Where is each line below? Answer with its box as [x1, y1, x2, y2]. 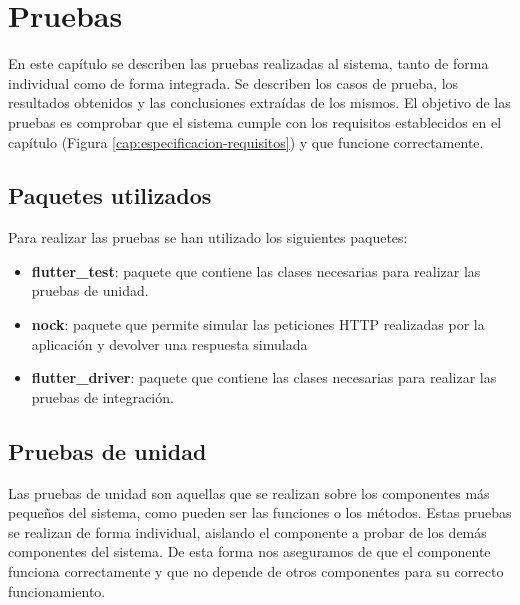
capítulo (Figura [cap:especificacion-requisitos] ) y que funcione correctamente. [8, 131, 484, 152]
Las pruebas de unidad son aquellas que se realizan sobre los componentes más [8, 482, 490, 503]
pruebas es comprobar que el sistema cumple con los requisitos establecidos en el [8, 111, 502, 132]
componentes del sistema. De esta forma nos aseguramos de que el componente [8, 541, 491, 562]
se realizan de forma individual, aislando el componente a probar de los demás [8, 521, 487, 542]
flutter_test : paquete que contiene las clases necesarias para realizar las [31, 260, 481, 281]
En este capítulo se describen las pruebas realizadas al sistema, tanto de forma [8, 53, 489, 74]
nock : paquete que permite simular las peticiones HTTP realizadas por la [31, 314, 485, 335]
